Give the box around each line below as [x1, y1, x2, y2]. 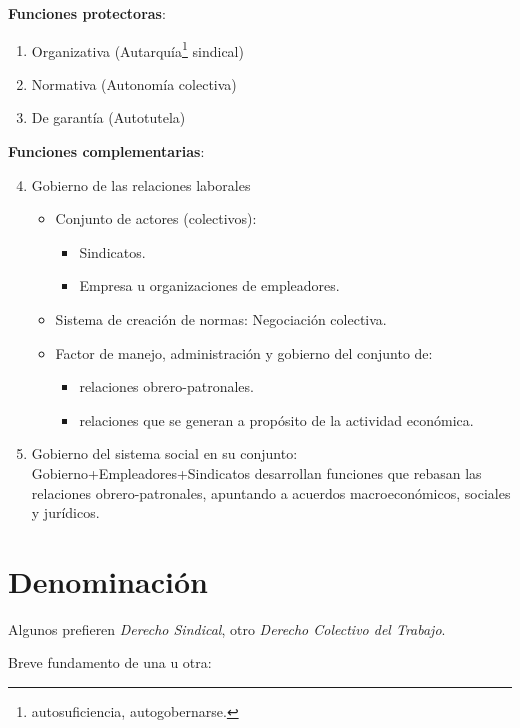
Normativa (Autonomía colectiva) [31, 73, 237, 94]
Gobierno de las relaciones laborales [31, 174, 251, 195]
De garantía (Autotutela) [31, 107, 186, 128]
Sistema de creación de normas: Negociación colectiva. [55, 309, 387, 329]
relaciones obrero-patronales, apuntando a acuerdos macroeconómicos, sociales [31, 482, 511, 503]
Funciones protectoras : [8, 3, 166, 23]
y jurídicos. [31, 502, 100, 523]
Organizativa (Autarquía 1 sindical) [31, 37, 244, 61]
